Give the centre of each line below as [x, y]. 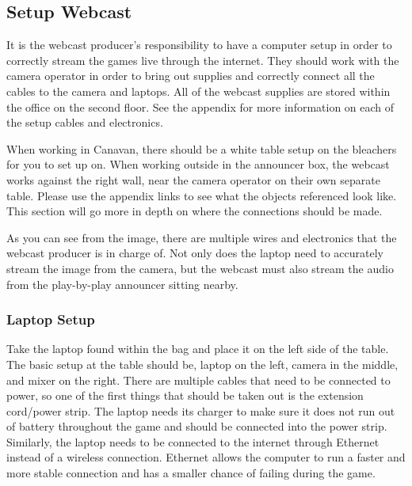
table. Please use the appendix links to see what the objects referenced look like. [202, 195]
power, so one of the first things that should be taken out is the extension [185, 395]
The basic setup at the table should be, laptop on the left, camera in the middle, [202, 364]
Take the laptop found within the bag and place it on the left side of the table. [198, 349]
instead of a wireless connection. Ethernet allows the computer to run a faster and [206, 457]
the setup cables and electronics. [85, 122]
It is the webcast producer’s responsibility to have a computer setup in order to [199, 45]
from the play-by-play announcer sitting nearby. [122, 284]
